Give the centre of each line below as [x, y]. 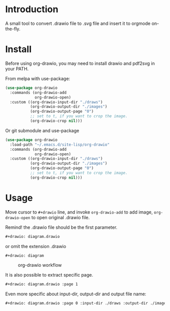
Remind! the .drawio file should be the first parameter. [61, 227]
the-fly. [13, 28]
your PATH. [17, 68]
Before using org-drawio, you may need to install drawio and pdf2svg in [80, 63]
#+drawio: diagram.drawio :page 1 [42, 284]
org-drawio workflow [40, 265]
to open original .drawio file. [60, 217]
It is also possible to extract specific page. [49, 275]
